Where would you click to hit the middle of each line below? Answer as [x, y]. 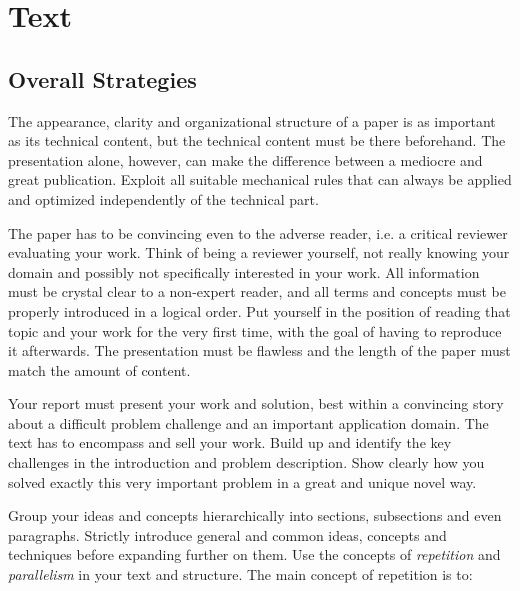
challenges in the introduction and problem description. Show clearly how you [246, 462]
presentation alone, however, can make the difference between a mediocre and [245, 159]
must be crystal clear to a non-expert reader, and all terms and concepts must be [257, 291]
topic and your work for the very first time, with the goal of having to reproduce [255, 330]
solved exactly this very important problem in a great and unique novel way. [242, 481]
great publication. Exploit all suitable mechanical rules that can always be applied [260, 179]
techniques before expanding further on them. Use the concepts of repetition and [254, 554]
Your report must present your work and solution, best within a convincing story [256, 403]
